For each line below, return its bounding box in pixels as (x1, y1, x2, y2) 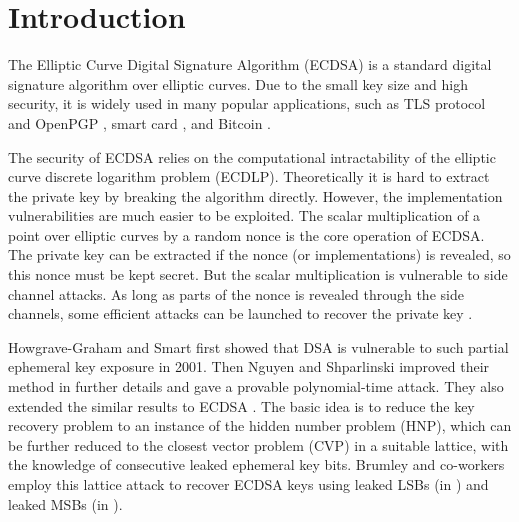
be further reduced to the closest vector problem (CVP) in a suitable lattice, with (8, 434, 509, 455)
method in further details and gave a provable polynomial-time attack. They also (8, 376, 504, 397)
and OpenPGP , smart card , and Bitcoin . (8, 112, 272, 133)
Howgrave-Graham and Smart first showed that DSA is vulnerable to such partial (8, 336, 509, 357)
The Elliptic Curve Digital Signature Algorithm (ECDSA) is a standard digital (8, 54, 492, 75)
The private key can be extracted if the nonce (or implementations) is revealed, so (8, 244, 511, 265)
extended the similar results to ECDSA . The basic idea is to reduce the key (8, 395, 475, 416)
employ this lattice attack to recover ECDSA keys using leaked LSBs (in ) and (8, 474, 489, 494)
